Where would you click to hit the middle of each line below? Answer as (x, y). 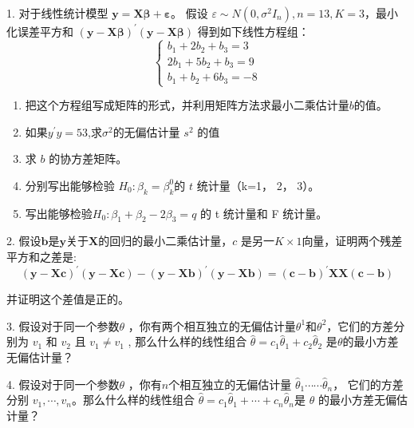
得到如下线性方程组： (253, 31)
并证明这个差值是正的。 (68, 299)
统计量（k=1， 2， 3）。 (258, 185)
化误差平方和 (40, 31)
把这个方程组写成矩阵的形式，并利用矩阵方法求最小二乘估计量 (187, 105)
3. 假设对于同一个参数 (63, 325)
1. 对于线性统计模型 (57, 13)
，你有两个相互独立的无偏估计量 (212, 325)
